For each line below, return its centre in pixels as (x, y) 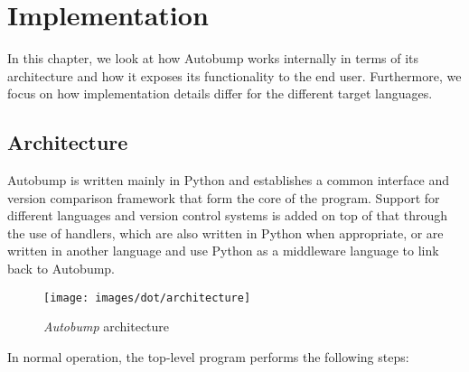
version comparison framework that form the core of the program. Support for (224, 197)
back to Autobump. (61, 269)
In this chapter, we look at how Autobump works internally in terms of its (213, 58)
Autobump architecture (107, 326)
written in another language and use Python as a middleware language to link (223, 251)
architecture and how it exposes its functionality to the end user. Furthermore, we (234, 75)
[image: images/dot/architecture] (147, 298)
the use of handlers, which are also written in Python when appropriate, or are (225, 232)
